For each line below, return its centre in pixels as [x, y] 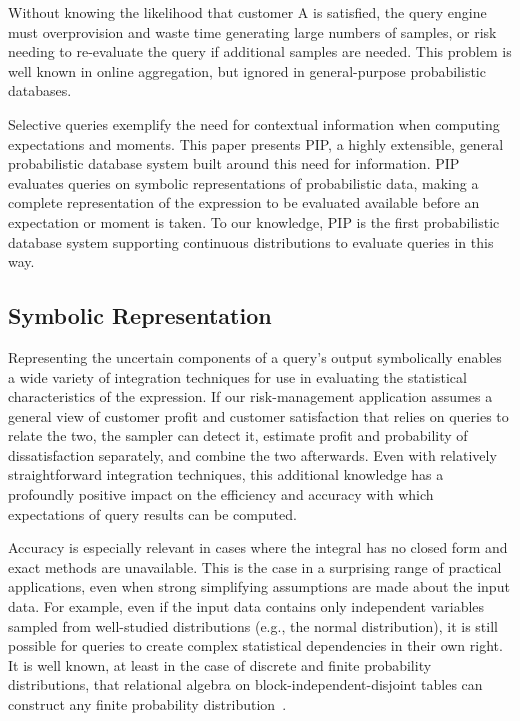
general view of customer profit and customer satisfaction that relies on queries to [258, 415]
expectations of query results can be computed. [152, 513]
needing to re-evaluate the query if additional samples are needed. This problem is [260, 51]
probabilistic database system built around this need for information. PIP [234, 163]
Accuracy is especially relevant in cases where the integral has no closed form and [258, 547]
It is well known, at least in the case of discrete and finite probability [220, 664]
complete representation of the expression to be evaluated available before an [244, 202]
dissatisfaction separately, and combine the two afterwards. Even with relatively [252, 454]
